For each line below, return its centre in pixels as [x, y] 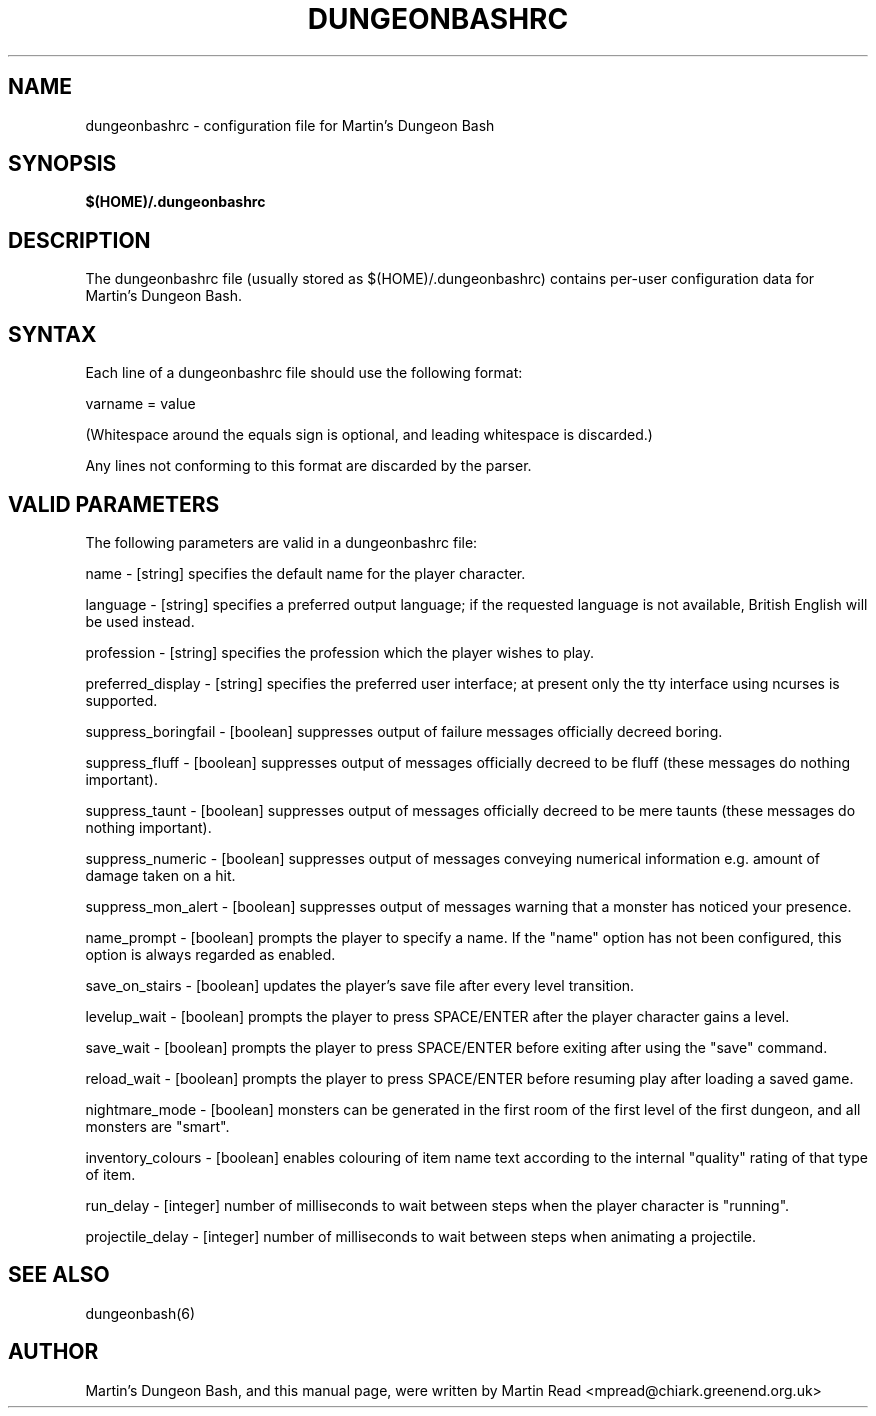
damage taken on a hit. [160, 875]
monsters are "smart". [157, 1126]
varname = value [140, 404]
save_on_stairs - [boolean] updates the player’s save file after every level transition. [360, 985]
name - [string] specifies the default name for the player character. [305, 573]
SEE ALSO [59, 1275]
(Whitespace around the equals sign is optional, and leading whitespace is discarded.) [369, 435]
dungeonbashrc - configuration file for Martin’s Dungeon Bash [290, 125]
